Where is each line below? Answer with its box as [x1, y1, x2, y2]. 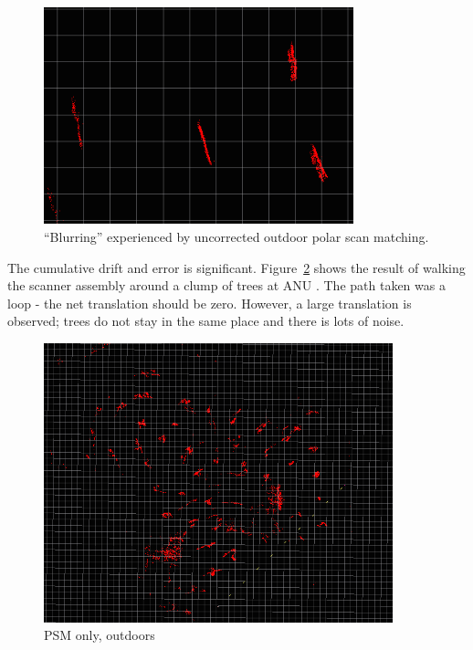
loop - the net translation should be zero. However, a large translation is [7, 293, 412, 312]
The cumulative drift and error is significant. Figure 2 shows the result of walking [7, 257, 466, 277]
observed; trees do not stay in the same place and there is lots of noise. [7, 311, 405, 330]
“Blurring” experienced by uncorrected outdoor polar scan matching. [44, 226, 429, 246]
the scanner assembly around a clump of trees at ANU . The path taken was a [7, 276, 446, 295]
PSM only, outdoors [44, 625, 155, 645]
